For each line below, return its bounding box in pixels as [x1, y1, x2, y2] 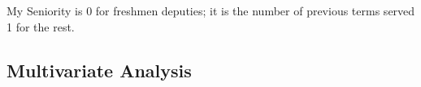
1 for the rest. [7, 18, 75, 35]
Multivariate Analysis [7, 57, 192, 82]
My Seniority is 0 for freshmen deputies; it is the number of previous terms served [7, 2, 415, 19]
